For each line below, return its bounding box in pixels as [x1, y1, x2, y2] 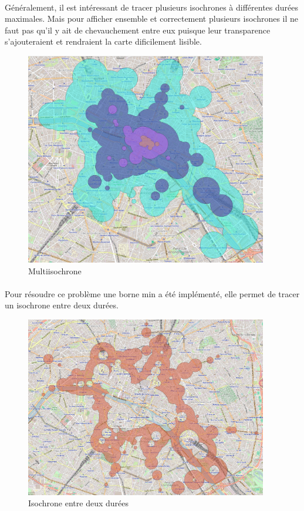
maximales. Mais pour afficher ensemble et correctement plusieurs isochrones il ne [5, 12, 299, 25]
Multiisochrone [28, 264, 82, 277]
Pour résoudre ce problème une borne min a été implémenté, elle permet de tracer [5, 287, 300, 300]
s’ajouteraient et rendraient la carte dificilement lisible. [5, 35, 202, 48]
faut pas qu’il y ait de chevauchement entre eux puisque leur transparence [5, 23, 271, 36]
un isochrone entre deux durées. [5, 299, 119, 311]
